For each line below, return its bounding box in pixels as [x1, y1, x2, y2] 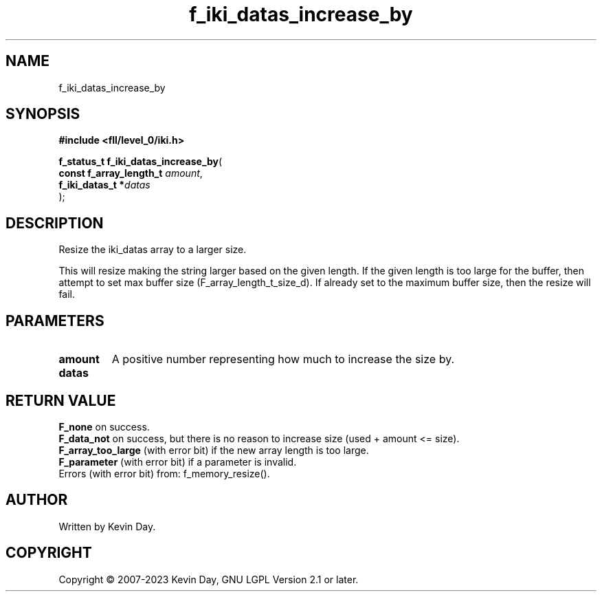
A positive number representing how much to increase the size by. [111, 352, 455, 367]
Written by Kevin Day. [58, 520, 156, 532]
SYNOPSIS [5, 105, 80, 123]
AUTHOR [5, 491, 68, 509]
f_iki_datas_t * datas [58, 179, 150, 191]
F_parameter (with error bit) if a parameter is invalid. [58, 455, 297, 468]
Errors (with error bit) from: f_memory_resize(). [58, 467, 270, 479]
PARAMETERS [5, 312, 104, 329]
